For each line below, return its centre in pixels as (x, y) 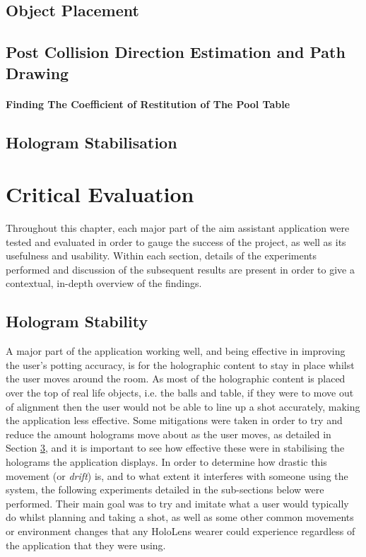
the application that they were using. (86, 545)
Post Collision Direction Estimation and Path (176, 52)
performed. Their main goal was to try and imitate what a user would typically (177, 503)
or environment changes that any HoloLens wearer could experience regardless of (181, 530)
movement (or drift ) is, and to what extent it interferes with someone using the (177, 475)
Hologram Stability (77, 321)
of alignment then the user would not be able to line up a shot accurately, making (183, 406)
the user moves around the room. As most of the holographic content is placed (176, 379)
